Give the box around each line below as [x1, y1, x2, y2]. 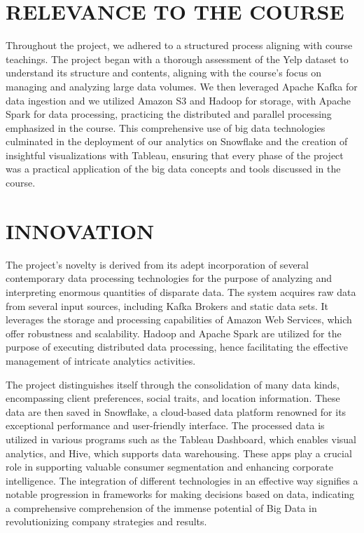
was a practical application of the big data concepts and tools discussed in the [6, 161, 341, 176]
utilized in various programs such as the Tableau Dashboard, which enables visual [6, 431, 357, 446]
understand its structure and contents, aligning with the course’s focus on [6, 65, 322, 80]
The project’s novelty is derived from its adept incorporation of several [6, 257, 309, 271]
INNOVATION [6, 216, 155, 245]
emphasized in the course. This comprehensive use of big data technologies [6, 120, 325, 135]
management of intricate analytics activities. [6, 353, 196, 367]
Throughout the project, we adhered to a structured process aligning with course [6, 38, 353, 53]
